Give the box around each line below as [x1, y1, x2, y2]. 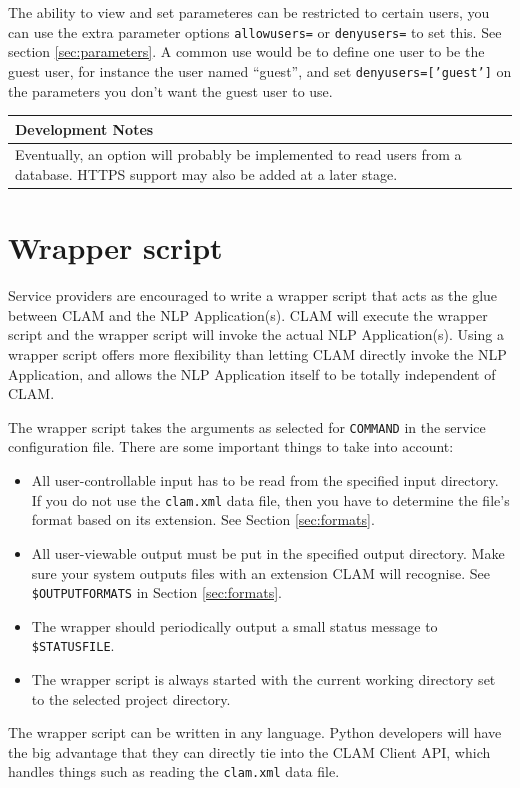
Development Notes [15, 118, 154, 139]
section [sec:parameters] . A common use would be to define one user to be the [8, 41, 485, 62]
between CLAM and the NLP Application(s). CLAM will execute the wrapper [8, 304, 488, 325]
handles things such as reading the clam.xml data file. [8, 761, 340, 782]
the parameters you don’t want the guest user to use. [8, 80, 333, 101]
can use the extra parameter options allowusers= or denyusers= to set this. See [8, 21, 502, 42]
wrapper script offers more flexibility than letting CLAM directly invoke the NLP [8, 344, 507, 365]
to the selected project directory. [31, 688, 231, 709]
